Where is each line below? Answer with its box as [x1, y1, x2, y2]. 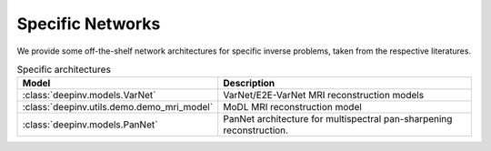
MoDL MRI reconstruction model [223, 101, 363, 114]
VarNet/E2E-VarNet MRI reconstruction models [223, 89, 425, 102]
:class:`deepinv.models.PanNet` [22, 118, 158, 131]
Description [223, 77, 276, 90]
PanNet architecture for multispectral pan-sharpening [223, 113, 453, 126]
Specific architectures [16, 64, 111, 76]
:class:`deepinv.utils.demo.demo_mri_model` [22, 101, 214, 114]
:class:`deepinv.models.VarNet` [22, 89, 156, 102]
